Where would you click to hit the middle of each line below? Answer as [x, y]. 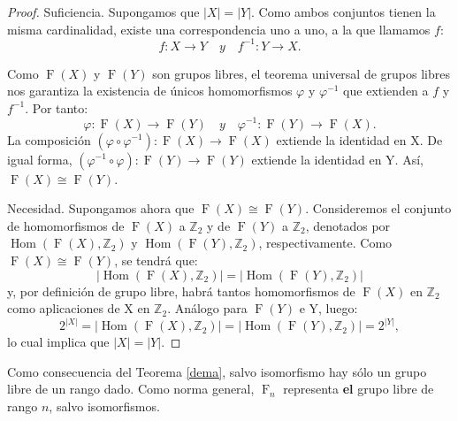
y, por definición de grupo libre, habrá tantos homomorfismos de [181, 291]
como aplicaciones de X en [79, 308]
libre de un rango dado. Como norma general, [131, 389]
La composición [49, 139]
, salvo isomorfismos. [104, 406]
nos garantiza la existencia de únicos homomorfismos [150, 91]
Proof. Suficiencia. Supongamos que [103, 11]
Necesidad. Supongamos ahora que [101, 208]
